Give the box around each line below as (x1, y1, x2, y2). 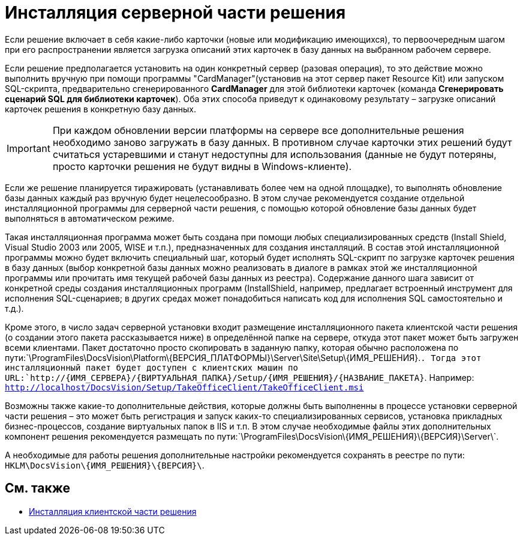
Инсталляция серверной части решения (5, 2, 346, 23)
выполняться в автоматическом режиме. (5, 213, 175, 223)
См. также (5, 481, 71, 496)
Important (7, 142, 50, 154)
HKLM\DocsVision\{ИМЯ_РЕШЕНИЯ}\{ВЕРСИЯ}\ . (5, 460, 205, 470)
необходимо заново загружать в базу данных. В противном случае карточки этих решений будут (52, 136, 512, 148)
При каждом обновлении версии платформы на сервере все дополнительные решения (52, 124, 464, 136)
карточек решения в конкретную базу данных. (5, 103, 197, 114)
